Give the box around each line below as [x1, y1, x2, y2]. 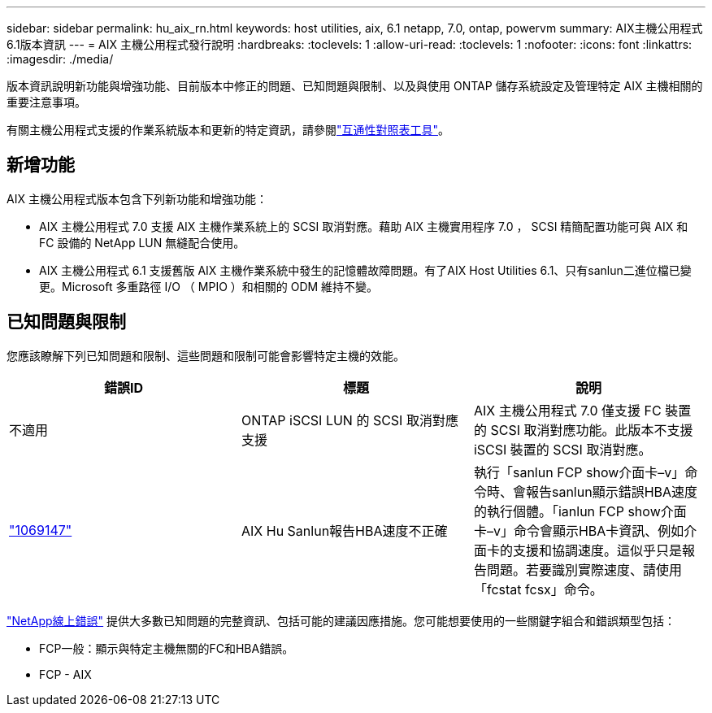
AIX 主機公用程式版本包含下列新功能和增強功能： [7, 191, 267, 206]
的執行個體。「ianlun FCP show [473, 502, 661, 520]
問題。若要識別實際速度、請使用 [486, 561, 682, 578]
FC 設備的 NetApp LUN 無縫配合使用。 [39, 235, 245, 250]
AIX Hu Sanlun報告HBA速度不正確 [241, 522, 448, 539]
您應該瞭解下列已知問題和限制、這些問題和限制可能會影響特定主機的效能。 [7, 348, 405, 363]
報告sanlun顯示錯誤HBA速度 [525, 483, 698, 500]
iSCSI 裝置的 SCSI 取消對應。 [473, 441, 652, 458]
